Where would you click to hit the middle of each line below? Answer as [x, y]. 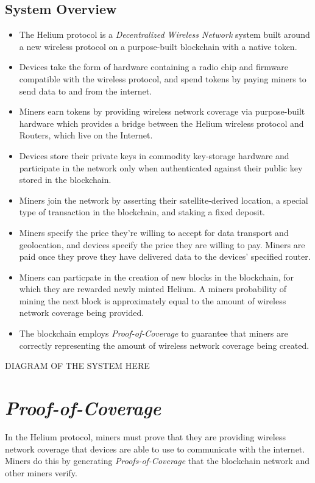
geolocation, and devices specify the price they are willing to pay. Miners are [162, 244]
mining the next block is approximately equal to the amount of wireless [153, 300]
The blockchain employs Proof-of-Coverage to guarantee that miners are [154, 333]
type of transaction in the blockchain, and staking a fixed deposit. [142, 212]
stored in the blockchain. [65, 180]
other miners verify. [41, 472]
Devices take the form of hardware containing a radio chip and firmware [154, 67]
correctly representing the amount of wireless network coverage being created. [164, 345]
